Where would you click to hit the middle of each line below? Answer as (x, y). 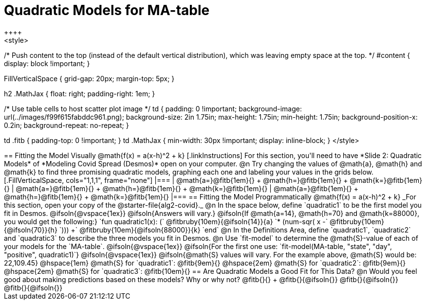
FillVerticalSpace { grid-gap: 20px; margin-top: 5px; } (89, 78)
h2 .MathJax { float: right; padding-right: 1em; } (80, 93)
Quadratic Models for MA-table (107, 10)
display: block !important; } (47, 63)
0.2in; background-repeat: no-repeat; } (66, 125)
